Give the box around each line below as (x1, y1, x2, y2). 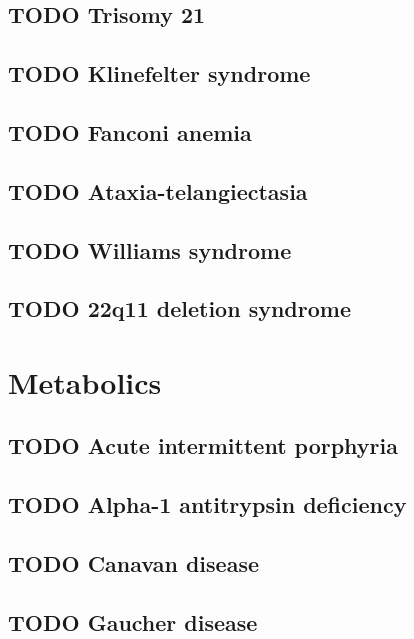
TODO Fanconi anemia (8, 116, 252, 147)
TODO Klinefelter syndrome (8, 58, 311, 89)
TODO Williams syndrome (8, 234, 292, 265)
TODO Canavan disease (8, 548, 260, 579)
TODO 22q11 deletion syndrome (8, 293, 351, 324)
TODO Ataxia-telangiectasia (8, 175, 308, 206)
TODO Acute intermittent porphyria (8, 430, 399, 461)
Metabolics (8, 361, 162, 402)
